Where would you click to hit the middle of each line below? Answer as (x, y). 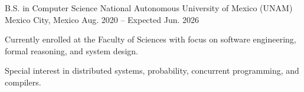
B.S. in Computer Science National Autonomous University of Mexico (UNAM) (149, 8)
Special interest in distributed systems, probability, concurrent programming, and (152, 70)
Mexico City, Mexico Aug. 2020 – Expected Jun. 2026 (102, 19)
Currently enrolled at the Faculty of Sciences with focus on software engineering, (151, 39)
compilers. (23, 82)
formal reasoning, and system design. (71, 50)
